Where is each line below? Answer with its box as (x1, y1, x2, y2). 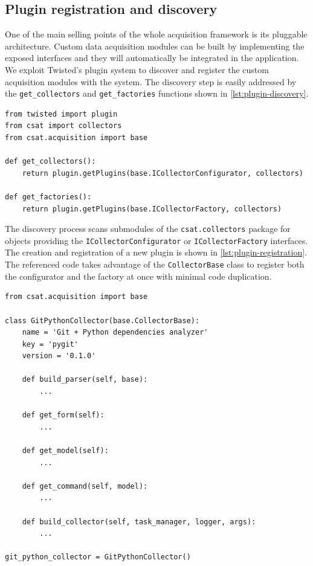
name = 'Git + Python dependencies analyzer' (22, 328, 208, 337)
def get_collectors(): (5, 157, 96, 166)
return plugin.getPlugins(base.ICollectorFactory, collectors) (22, 204, 282, 213)
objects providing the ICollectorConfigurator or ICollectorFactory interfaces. (5, 234, 308, 246)
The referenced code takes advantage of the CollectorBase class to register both (5, 258, 305, 271)
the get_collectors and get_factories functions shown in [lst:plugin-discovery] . (5, 87, 309, 100)
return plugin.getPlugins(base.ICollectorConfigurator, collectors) (22, 169, 303, 178)
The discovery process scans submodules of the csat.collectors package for (5, 222, 291, 235)
